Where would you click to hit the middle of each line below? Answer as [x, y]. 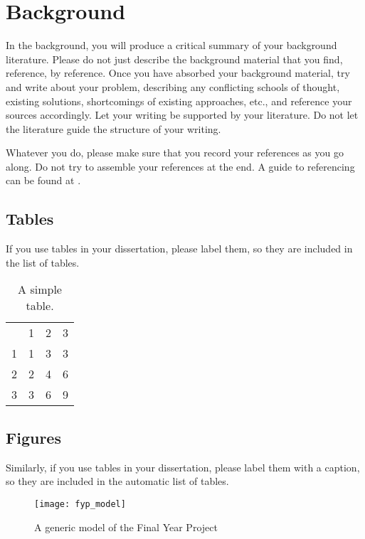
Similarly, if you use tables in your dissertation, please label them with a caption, [183, 467]
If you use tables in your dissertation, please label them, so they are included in [179, 249]
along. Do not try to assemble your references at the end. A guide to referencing [180, 166]
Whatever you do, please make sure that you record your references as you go [175, 153]
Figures [33, 437]
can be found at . [43, 180]
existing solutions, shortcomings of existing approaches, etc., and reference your [179, 101]
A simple [40, 289]
